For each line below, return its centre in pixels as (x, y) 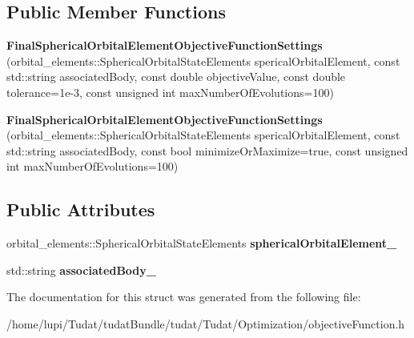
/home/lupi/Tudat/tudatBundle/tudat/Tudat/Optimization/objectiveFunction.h (206, 323)
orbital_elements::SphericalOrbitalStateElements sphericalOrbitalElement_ (202, 243)
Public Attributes (81, 209)
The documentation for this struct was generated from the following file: (184, 297)
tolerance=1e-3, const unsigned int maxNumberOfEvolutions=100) (170, 92)
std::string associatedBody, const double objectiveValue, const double (176, 76)
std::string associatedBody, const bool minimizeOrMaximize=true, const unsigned (207, 150)
